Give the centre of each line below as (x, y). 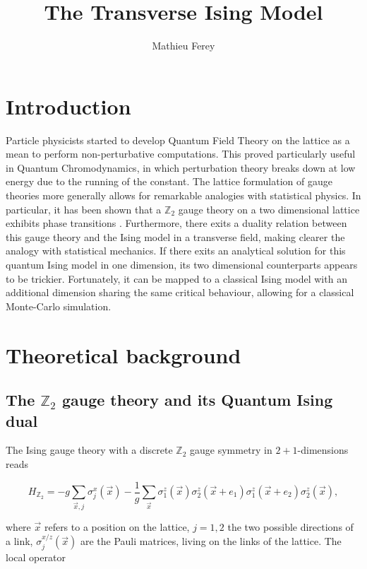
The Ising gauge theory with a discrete (89, 450)
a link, (19, 541)
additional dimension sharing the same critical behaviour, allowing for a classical (180, 292)
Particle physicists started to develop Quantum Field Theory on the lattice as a (178, 140)
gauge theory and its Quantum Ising (197, 400)
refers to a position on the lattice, (117, 526)
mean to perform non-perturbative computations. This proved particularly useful (181, 154)
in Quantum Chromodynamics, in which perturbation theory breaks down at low (181, 167)
